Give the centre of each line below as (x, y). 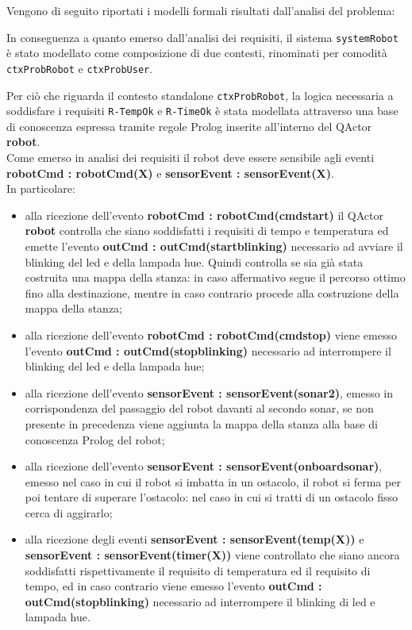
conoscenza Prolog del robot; (95, 439)
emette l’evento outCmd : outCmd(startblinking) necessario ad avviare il (214, 246)
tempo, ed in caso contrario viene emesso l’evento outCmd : (173, 586)
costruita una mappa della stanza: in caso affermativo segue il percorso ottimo (215, 277)
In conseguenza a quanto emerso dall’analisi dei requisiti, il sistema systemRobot (202, 37)
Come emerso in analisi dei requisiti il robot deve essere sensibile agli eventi (191, 157)
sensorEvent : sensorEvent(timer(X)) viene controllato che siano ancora (212, 555)
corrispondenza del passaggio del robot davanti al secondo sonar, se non (199, 408)
